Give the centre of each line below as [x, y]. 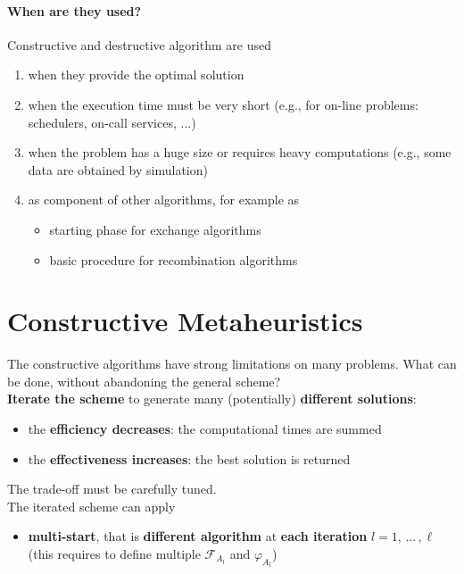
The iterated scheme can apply [91, 506]
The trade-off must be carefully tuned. [112, 489]
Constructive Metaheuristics [185, 321]
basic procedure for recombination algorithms [174, 259]
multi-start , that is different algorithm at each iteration [198, 536]
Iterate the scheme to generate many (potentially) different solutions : [212, 399]
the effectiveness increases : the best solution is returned [189, 458]
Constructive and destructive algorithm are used [139, 44]
